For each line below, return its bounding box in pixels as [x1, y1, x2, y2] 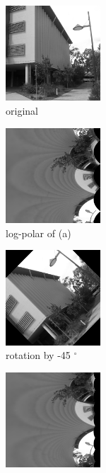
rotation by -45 [6, 348, 71, 363]
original [6, 103, 38, 118]
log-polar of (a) [6, 225, 71, 240]
